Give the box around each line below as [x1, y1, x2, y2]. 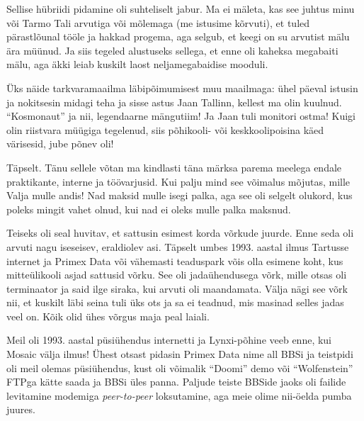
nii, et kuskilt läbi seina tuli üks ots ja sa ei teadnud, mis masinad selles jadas [6, 295, 344, 310]
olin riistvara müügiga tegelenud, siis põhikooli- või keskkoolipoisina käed [6, 122, 324, 137]
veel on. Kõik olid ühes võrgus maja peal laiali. [6, 308, 210, 323]
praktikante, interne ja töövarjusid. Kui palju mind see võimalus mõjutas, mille [6, 174, 351, 189]
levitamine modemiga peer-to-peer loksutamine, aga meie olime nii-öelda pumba [6, 388, 352, 403]
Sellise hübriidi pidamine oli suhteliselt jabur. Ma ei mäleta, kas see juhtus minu [6, 1, 355, 16]
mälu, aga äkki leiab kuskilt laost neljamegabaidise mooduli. [6, 57, 268, 72]
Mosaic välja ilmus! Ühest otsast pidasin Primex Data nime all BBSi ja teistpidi [6, 347, 353, 361]
